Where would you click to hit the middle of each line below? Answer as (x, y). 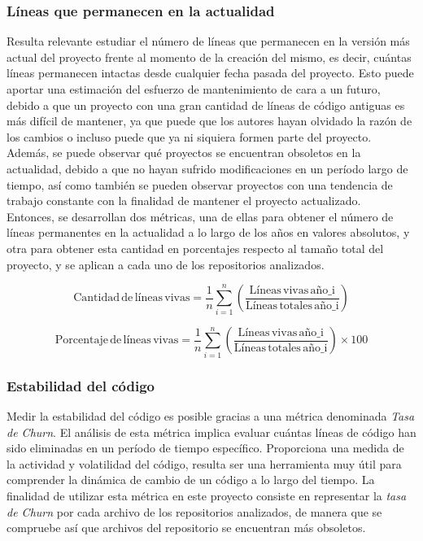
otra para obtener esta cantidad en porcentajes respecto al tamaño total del (195, 248)
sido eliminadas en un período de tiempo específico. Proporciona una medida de (205, 448)
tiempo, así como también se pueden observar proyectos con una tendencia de (200, 184)
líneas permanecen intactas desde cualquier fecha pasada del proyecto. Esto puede (210, 73)
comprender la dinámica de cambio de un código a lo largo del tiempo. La (191, 480)
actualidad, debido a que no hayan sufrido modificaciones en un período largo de (207, 168)
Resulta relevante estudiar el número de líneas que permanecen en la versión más (208, 41)
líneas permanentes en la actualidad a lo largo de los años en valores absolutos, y (208, 232)
